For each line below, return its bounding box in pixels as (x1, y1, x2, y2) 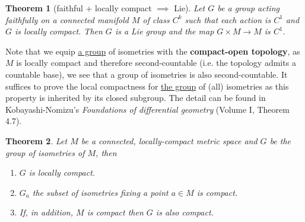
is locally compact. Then (15, 25, 103, 37)
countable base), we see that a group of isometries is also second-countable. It (5, 68, 288, 80)
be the (269, 134, 291, 147)
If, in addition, (19, 206, 74, 218)
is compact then (87, 206, 144, 218)
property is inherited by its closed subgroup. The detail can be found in (5, 91, 266, 104)
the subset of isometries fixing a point (32, 186, 169, 198)
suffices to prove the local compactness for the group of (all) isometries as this (5, 80, 289, 92)
